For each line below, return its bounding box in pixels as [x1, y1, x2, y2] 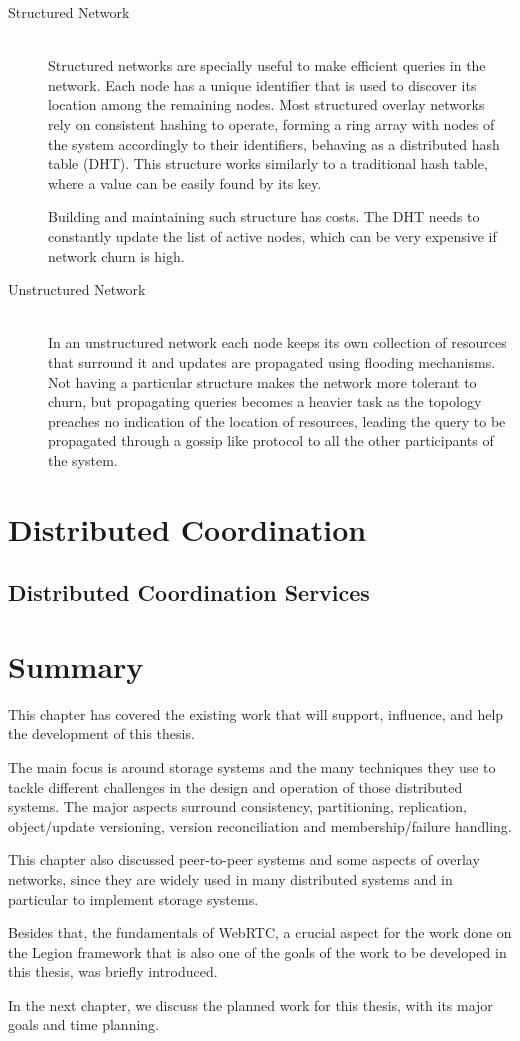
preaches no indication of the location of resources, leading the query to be [48, 410, 506, 431]
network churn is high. [48, 245, 185, 266]
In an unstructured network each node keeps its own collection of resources [48, 332, 507, 353]
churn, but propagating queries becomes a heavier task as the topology [48, 391, 482, 412]
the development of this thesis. [8, 723, 195, 744]
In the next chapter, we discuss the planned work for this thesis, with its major [8, 994, 493, 1015]
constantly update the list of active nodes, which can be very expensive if [48, 225, 497, 246]
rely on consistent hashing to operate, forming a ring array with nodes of [48, 113, 495, 134]
